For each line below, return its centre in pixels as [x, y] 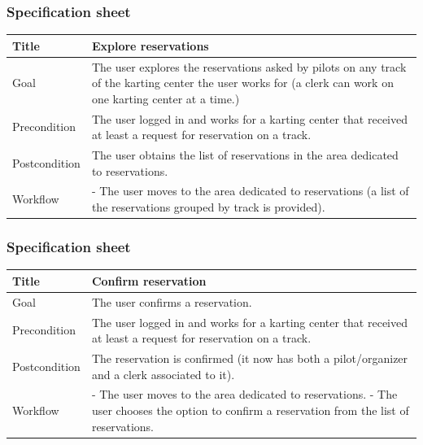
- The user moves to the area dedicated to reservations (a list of [250, 191]
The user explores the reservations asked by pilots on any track [249, 66]
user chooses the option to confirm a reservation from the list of [250, 410]
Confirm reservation [149, 280]
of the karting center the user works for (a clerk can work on [242, 83]
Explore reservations [150, 45]
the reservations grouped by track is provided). [208, 207]
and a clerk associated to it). [163, 374]
